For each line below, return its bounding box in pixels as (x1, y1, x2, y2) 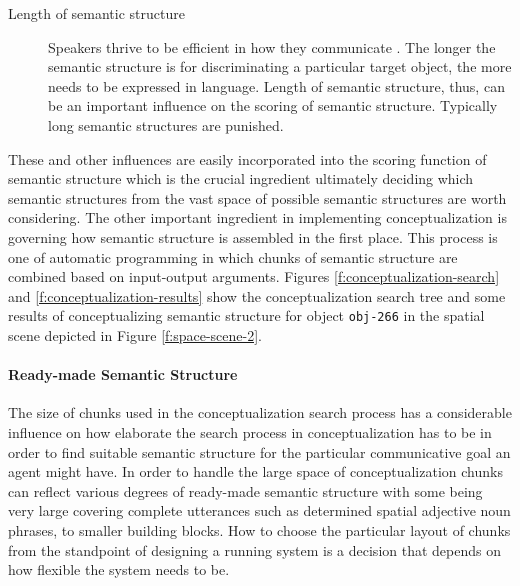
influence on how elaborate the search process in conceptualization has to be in (8, 421, 492, 442)
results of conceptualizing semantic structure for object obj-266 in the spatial (8, 305, 485, 326)
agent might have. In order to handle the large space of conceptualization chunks (8, 461, 503, 482)
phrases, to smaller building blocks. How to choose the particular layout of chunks (8, 519, 511, 540)
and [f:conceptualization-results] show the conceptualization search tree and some (8, 285, 506, 306)
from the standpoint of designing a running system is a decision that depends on (8, 539, 501, 560)
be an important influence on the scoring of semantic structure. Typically (48, 95, 498, 116)
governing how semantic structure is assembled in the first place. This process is (8, 226, 498, 247)
